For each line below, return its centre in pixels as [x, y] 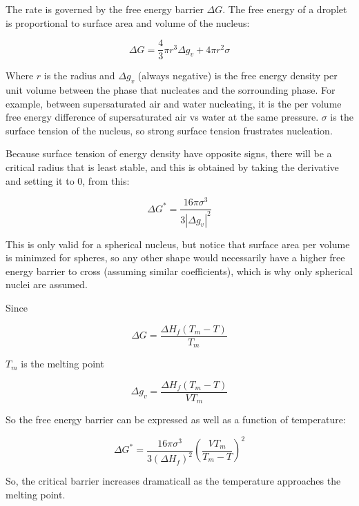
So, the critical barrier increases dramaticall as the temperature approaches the [173, 481]
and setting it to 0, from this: [68, 180]
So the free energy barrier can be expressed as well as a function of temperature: [176, 419]
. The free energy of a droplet [285, 9]
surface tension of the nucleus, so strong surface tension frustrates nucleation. [169, 130]
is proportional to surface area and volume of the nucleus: [128, 22]
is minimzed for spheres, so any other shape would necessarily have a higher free [175, 257]
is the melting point [62, 364]
